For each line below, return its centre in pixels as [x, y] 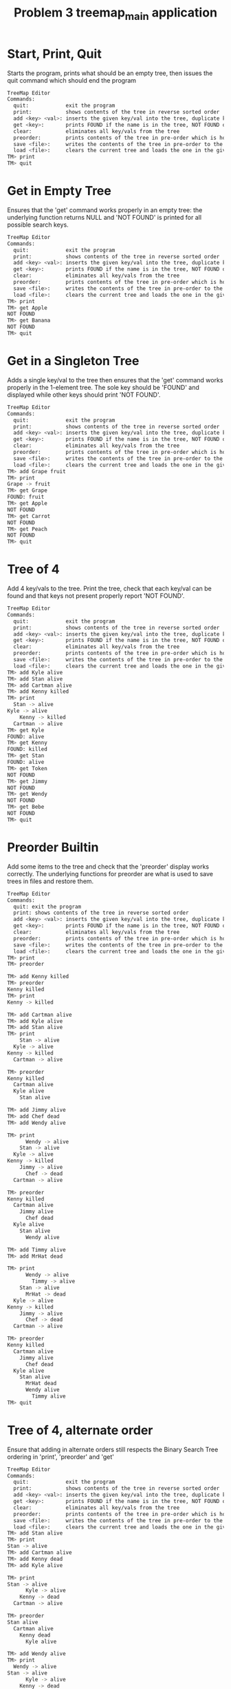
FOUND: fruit [26, 497]
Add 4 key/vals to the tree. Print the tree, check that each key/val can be [109, 589]
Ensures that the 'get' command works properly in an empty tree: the [105, 210]
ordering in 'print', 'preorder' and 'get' [61, 1457]
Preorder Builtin [53, 848]
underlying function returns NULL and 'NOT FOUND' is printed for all [104, 217]
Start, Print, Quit [54, 54]
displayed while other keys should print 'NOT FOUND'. [84, 395]
